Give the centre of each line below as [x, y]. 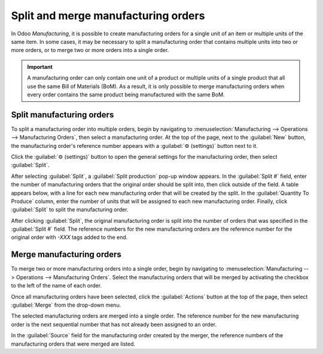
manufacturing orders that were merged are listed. [73, 344]
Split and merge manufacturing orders [108, 16]
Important [40, 66]
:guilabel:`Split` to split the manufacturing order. [70, 210]
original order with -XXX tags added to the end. [69, 237]
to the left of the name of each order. [56, 286]
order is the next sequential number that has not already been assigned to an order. [114, 324]
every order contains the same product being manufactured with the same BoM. [126, 94]
